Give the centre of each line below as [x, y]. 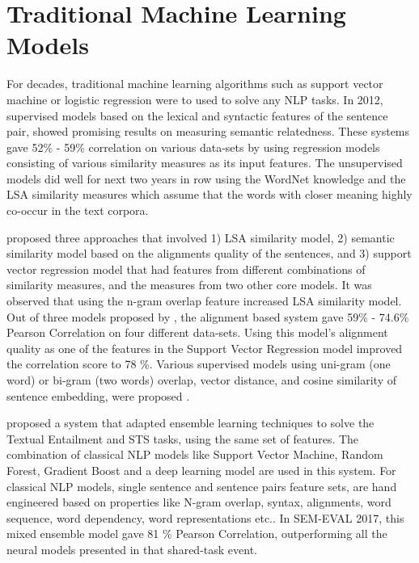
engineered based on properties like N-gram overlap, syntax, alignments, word [199, 502]
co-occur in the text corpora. [78, 210]
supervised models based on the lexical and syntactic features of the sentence [197, 115]
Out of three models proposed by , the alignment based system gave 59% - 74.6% [208, 316]
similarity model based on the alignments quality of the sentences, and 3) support [209, 253]
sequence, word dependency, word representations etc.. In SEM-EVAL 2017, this [205, 517]
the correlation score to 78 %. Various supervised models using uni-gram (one [199, 364]
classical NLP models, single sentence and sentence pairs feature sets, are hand [202, 486]
